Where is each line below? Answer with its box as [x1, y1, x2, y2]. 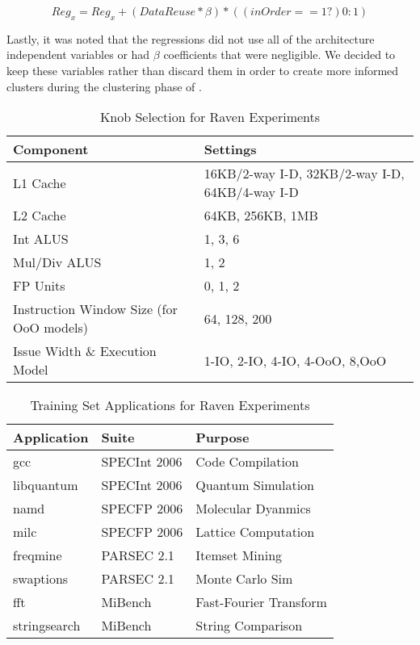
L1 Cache [13, 173, 66, 192]
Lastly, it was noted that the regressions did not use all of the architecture [6, 30, 375, 47]
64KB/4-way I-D [204, 182, 299, 202]
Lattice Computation [195, 522, 315, 542]
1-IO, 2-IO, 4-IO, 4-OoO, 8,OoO [204, 350, 387, 370]
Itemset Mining [195, 546, 283, 565]
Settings [204, 140, 257, 159]
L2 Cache [13, 206, 66, 225]
